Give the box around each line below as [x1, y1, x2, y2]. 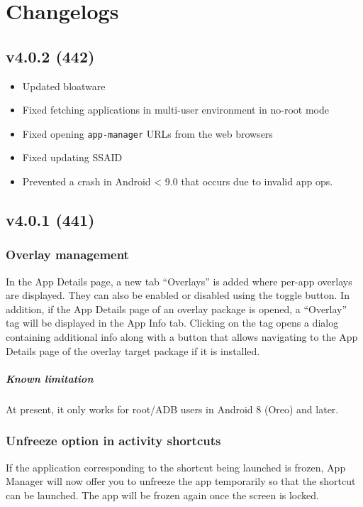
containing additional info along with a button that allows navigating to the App [6, 329, 358, 344]
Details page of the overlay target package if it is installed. [6, 343, 260, 358]
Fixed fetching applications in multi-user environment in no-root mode [22, 102, 329, 117]
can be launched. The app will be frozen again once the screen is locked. [6, 487, 319, 502]
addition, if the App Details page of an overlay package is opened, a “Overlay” [6, 301, 347, 316]
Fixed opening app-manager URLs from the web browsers [22, 126, 273, 141]
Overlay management [6, 246, 129, 263]
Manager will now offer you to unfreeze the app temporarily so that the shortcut [6, 474, 356, 489]
